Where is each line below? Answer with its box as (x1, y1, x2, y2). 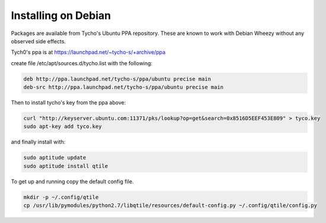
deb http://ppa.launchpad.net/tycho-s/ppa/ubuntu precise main (23, 75, 212, 82)
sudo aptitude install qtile (23, 163, 108, 169)
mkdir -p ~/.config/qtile (23, 193, 99, 200)
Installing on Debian (11, 9, 111, 22)
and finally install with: (11, 138, 66, 145)
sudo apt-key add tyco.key (23, 123, 102, 130)
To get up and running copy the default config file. (11, 178, 134, 185)
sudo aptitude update (23, 154, 87, 161)
